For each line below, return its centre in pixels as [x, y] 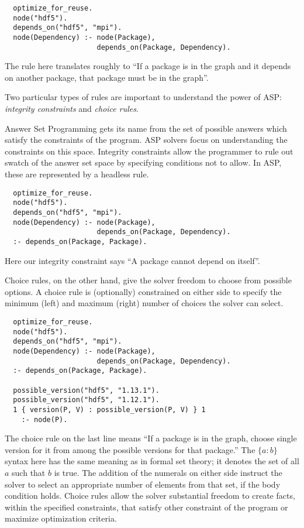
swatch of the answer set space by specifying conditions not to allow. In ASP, [143, 162]
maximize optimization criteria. [61, 518]
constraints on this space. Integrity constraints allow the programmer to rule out [149, 151]
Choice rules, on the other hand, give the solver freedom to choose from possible [148, 280]
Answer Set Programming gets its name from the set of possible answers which [146, 128]
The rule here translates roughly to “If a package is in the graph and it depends [148, 66]
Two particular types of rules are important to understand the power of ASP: [144, 97]
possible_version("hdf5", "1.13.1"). [86, 390]
